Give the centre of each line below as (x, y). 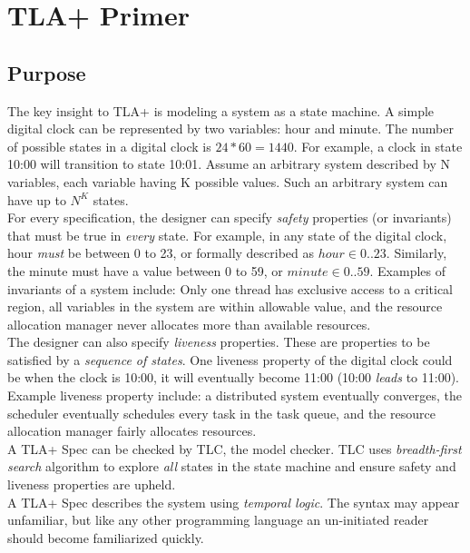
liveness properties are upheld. (92, 484)
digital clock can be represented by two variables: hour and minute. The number (230, 128)
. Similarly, (416, 253)
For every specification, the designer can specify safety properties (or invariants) (230, 217)
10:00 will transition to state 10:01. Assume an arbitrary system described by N (229, 164)
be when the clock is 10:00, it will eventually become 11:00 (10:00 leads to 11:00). (234, 377)
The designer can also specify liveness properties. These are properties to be (219, 342)
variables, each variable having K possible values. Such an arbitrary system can (228, 181)
